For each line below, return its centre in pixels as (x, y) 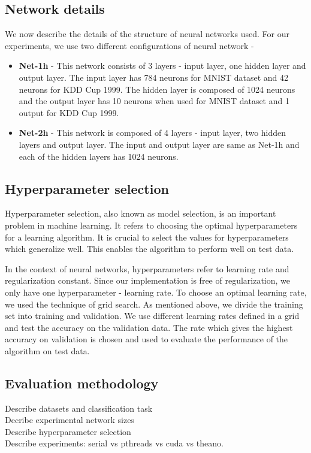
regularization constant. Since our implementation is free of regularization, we (148, 280)
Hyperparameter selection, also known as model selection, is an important (141, 213)
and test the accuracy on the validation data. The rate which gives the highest (149, 327)
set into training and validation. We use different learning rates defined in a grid (152, 316)
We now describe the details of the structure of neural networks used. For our (147, 34)
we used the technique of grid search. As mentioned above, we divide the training (154, 304)
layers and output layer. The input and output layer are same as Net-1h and (159, 144)
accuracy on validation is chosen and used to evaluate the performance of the (147, 339)
